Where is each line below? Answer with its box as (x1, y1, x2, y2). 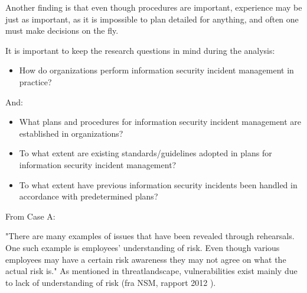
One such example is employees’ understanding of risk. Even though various (5, 241, 280, 253)
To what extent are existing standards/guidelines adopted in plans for (19, 147, 272, 159)
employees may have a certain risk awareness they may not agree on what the (5, 253, 286, 265)
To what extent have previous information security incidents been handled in (19, 178, 298, 191)
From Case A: (5, 210, 55, 222)
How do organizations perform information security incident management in (19, 64, 294, 76)
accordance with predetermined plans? (19, 190, 158, 202)
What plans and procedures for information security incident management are (19, 115, 302, 128)
